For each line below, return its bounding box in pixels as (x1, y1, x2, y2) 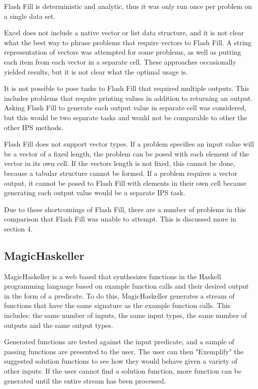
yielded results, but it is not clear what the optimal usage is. (4, 66, 188, 77)
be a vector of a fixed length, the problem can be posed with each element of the (4, 148, 250, 158)
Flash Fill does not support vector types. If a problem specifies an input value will (4, 139, 254, 149)
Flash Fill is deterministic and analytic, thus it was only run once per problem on (4, 1, 252, 11)
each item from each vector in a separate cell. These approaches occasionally (4, 56, 236, 67)
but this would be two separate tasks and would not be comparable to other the (4, 112, 248, 122)
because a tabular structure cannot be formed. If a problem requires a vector (4, 167, 238, 178)
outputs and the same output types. (4, 319, 113, 330)
